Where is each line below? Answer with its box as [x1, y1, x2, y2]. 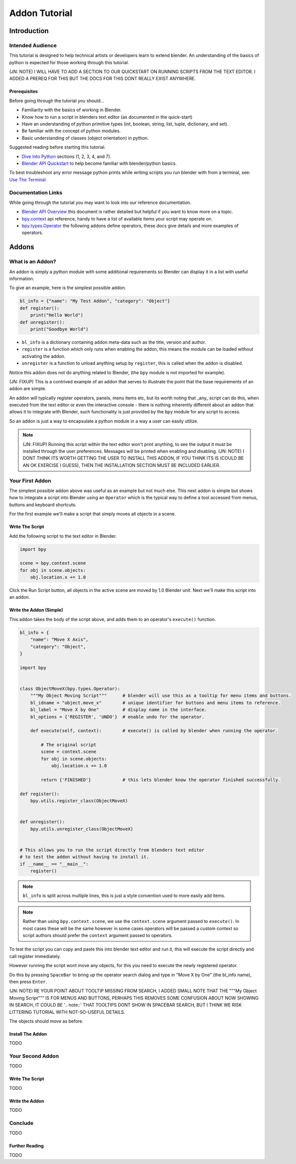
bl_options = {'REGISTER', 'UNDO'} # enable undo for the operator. [30, 714, 204, 720]
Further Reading [9, 1143, 44, 1149]
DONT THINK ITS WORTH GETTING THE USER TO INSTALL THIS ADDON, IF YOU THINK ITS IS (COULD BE [22, 455, 244, 461]
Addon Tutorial [9, 8, 72, 19]
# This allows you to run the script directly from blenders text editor [19, 847, 204, 853]
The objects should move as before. [9, 1018, 83, 1024]
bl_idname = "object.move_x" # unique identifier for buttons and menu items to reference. [30, 700, 281, 706]
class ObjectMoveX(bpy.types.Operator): [19, 685, 120, 691]
